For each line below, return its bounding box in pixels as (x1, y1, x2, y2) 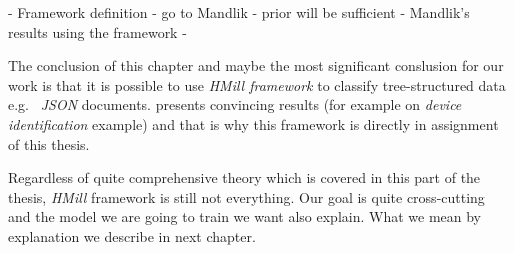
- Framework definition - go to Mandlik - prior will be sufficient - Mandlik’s (8, 2, 470, 22)
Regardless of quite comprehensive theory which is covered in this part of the (8, 167, 481, 188)
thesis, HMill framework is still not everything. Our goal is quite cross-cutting (8, 186, 485, 207)
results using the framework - (8, 21, 187, 42)
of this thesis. (8, 133, 90, 154)
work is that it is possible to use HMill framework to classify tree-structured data (8, 74, 506, 95)
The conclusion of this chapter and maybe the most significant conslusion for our (8, 55, 504, 76)
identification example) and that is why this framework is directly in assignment (8, 113, 499, 134)
